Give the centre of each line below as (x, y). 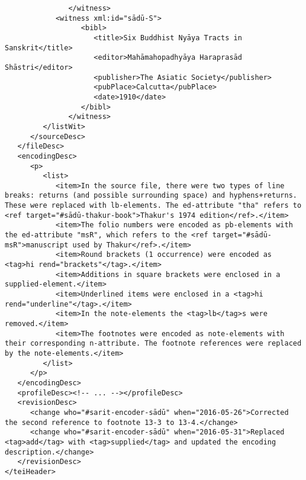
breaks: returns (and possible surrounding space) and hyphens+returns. (151, 196)
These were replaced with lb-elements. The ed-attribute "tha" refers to (153, 206)
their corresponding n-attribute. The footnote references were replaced (153, 344)
